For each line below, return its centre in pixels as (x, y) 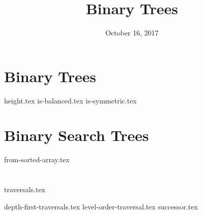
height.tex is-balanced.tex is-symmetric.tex (71, 100)
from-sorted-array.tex (37, 159)
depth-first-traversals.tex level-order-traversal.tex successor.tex (101, 206)
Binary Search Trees (77, 135)
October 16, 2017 (132, 33)
